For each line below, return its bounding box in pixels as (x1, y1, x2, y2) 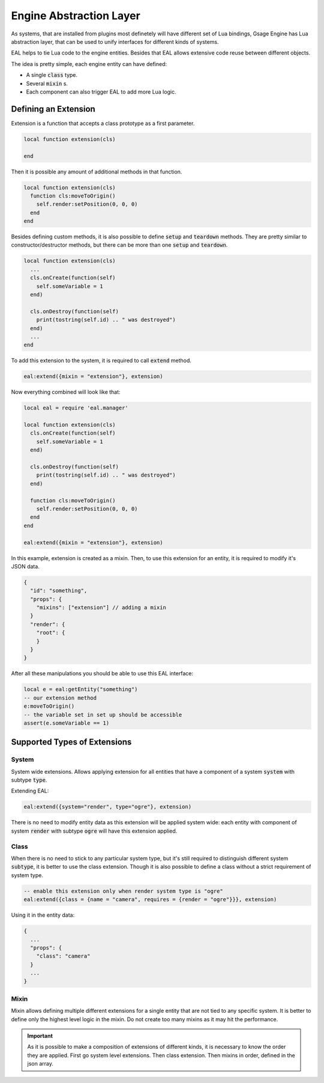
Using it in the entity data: (11, 911, 75, 919)
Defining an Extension (11, 104, 95, 114)
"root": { (36, 629, 65, 636)
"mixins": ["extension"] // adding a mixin (36, 604, 166, 611)
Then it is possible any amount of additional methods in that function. (11, 168, 182, 175)
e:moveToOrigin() (23, 703, 75, 710)
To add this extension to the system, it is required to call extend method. (11, 357, 192, 364)
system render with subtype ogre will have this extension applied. (11, 827, 178, 834)
